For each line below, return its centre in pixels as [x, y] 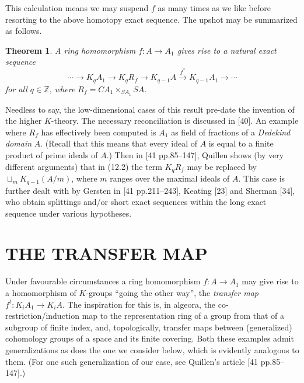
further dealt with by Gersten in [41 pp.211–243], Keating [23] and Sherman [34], [150, 190]
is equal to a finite [241, 143]
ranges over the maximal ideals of [170, 178]
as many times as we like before [214, 8]
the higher [24, 121]
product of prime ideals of [52, 155]
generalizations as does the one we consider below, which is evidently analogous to [152, 349]
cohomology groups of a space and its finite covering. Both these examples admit [150, 338]
